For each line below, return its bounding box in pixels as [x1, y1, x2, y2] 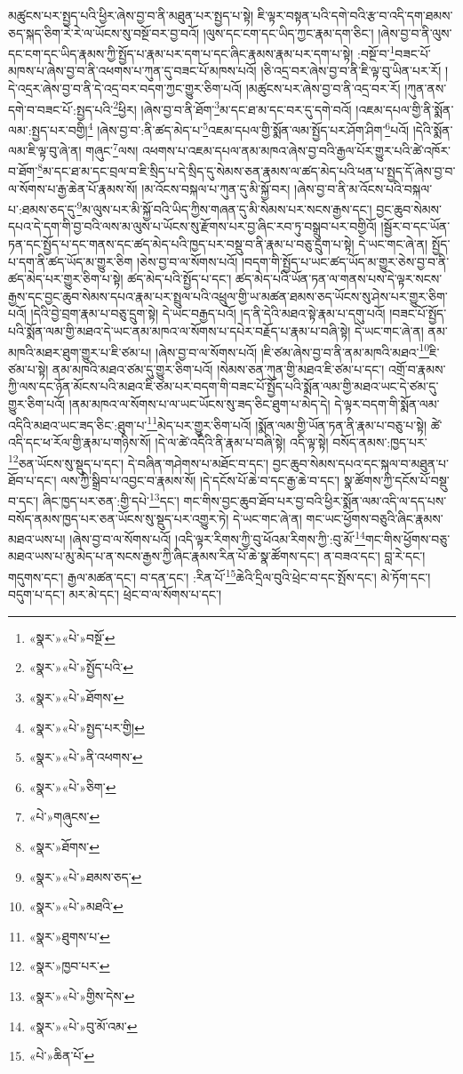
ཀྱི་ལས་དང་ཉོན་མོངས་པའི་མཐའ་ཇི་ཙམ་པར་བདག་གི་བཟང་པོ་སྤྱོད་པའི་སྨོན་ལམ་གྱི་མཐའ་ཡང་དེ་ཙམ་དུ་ [8, 377, 439, 396]
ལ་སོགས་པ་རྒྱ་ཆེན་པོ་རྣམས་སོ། [8, 179, 138, 197]
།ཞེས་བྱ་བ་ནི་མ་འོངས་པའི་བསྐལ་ [294, 179, 433, 197]
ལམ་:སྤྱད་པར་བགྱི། [8, 120, 88, 139]
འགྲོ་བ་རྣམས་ [388, 359, 446, 378]
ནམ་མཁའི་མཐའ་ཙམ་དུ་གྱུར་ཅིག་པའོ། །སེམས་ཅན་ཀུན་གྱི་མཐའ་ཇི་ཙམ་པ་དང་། [52, 359, 385, 378]
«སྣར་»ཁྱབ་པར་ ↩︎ [28, 957, 110, 975]
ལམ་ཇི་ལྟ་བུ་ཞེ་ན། [8, 140, 82, 159]
